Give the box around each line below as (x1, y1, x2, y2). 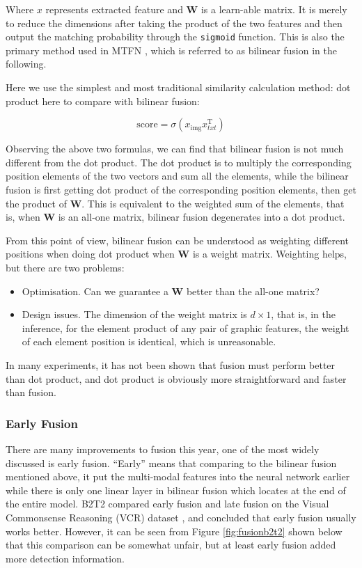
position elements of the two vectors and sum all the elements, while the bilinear (6, 168, 349, 183)
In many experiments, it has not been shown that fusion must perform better (6, 357, 336, 372)
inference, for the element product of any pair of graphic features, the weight (22, 320, 349, 335)
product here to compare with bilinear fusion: (6, 93, 200, 108)
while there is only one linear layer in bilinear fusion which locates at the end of (6, 482, 346, 497)
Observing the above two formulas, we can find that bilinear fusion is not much (6, 141, 344, 156)
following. (6, 56, 47, 71)
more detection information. (6, 551, 125, 565)
